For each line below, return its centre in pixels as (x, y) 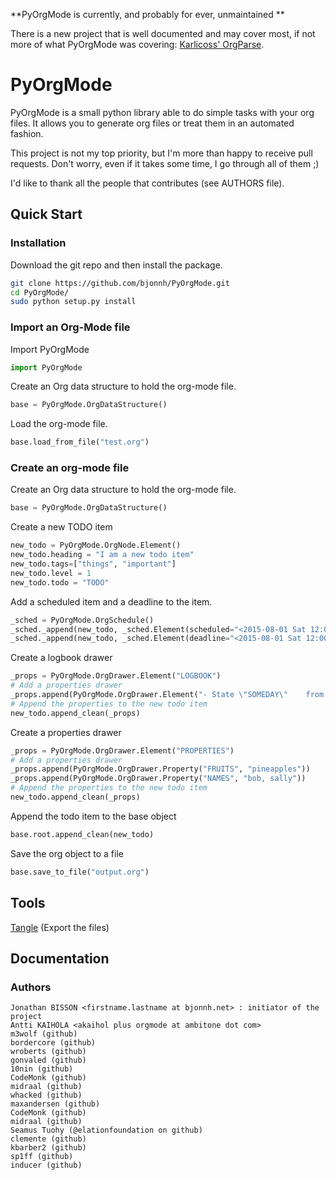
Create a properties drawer (66, 732)
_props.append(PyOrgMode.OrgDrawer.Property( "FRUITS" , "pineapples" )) (160, 769)
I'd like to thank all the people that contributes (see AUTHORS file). (147, 183)
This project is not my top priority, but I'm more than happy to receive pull (161, 153)
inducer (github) (46, 1165)
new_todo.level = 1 (51, 573)
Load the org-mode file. (59, 424)
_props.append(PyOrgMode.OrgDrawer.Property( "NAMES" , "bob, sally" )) (158, 779)
